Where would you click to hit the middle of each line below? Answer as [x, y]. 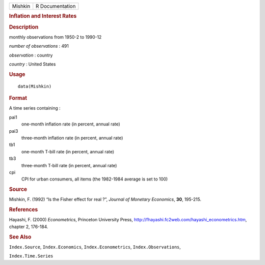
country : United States [32, 64]
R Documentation [56, 6]
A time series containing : [35, 108]
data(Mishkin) [35, 86]
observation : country [31, 55]
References [24, 210]
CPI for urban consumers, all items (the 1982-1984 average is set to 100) [94, 179]
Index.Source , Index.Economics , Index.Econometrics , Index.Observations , [95, 247]
